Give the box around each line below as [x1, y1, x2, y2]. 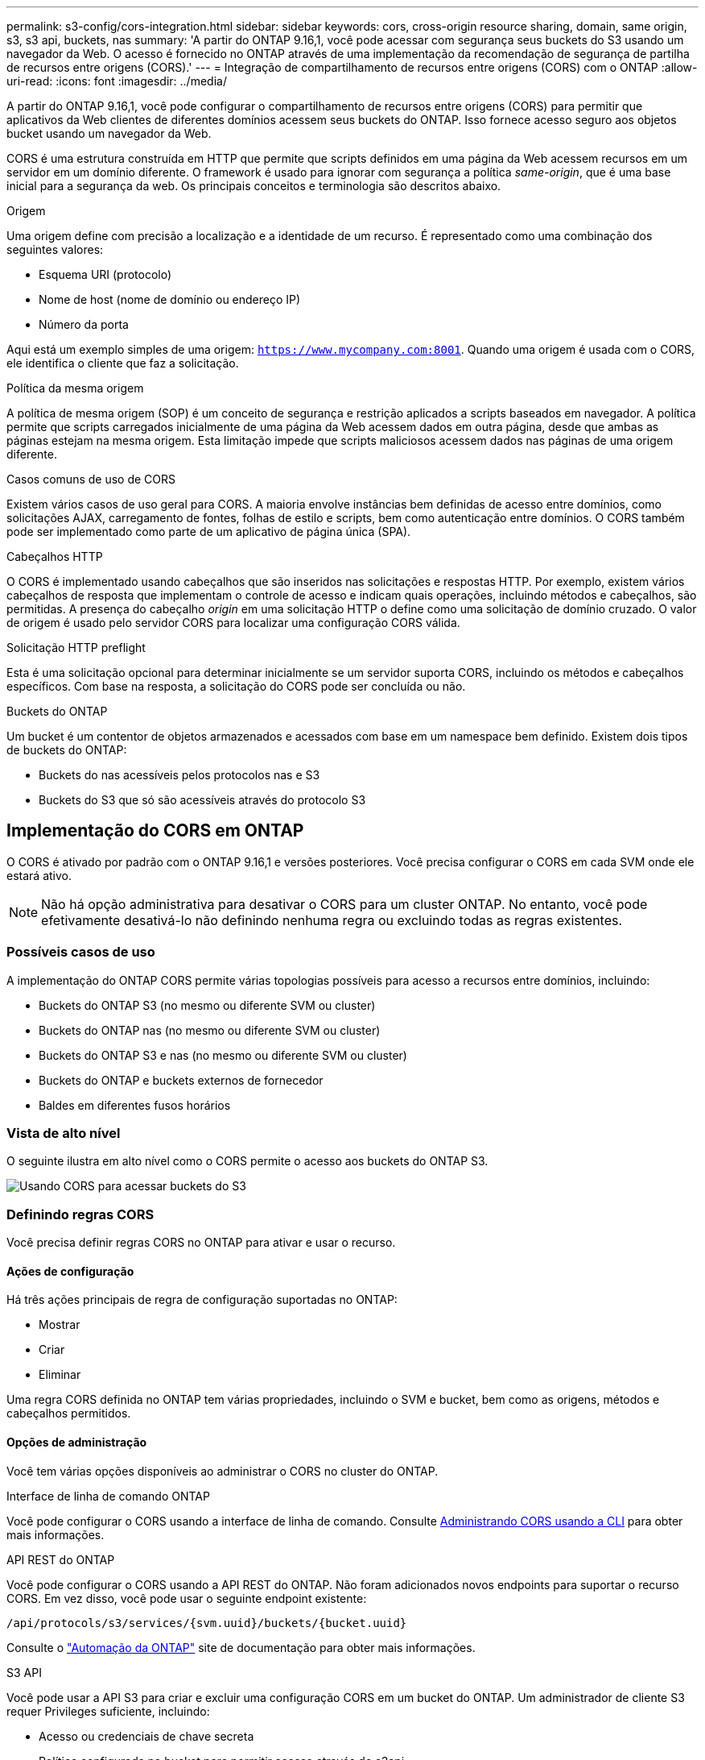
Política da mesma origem [6, 381, 144, 395]
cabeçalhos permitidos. [6, 1406, 131, 1421]
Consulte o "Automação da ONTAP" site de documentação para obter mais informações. [6, 1640, 476, 1654]
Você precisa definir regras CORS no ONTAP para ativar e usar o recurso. [6, 1235, 396, 1250]
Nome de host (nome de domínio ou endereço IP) [39, 293, 301, 306]
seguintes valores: [6, 243, 104, 256]
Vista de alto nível [6, 1124, 121, 1141]
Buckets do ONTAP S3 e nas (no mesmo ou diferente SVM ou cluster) [39, 1048, 407, 1062]
